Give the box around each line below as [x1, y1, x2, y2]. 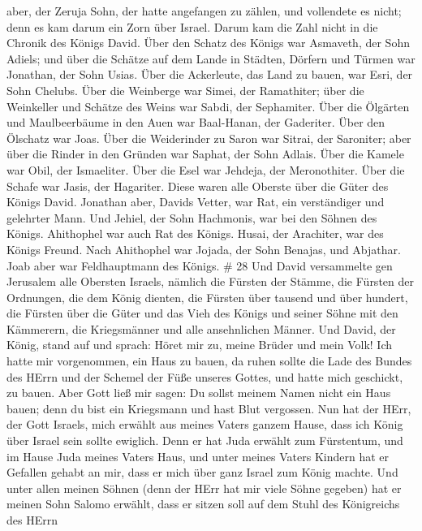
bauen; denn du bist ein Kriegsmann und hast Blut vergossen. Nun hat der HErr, [6, 399, 411, 417]
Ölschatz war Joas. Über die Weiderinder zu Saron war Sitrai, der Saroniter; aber [6, 129, 411, 146]
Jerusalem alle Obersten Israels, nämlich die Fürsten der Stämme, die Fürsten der [6, 273, 414, 290]
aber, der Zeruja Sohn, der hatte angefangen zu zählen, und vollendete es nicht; [6, 2, 402, 19]
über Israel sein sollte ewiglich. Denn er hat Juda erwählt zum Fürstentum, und [6, 432, 403, 449]
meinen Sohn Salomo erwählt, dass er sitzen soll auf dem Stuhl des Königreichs [6, 495, 400, 512]
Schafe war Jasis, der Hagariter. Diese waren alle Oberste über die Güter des [6, 177, 389, 194]
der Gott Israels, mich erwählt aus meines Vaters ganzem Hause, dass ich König [6, 416, 403, 433]
